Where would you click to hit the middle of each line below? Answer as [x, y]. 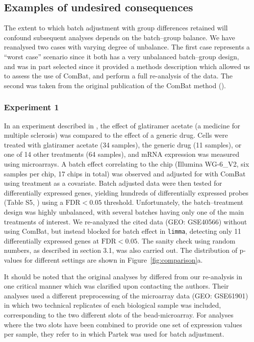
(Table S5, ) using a [34, 202]
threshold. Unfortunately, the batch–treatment [174, 202]
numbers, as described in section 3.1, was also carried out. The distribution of [121, 250]
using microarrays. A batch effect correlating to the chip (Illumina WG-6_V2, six [127, 163]
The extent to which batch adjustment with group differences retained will [116, 28]
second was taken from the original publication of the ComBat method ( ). [115, 85]
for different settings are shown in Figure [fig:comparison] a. [114, 259]
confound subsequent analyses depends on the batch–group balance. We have [120, 37]
